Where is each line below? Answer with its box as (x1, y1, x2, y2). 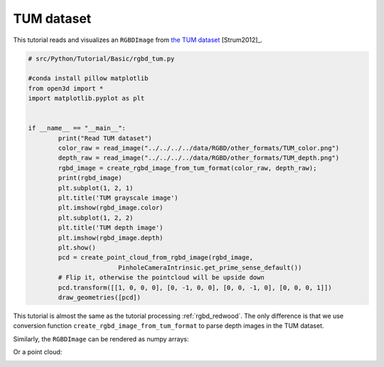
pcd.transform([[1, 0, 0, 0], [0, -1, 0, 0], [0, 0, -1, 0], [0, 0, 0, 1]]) (58, 283, 332, 292)
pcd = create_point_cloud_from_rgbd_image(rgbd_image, (58, 253, 254, 262)
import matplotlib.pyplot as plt (28, 95, 145, 102)
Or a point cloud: (13, 348, 63, 356)
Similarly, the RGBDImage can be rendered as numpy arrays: (13, 334, 189, 343)
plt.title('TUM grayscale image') (58, 194, 178, 202)
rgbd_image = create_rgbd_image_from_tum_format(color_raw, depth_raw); (58, 164, 317, 172)
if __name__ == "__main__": (28, 124, 126, 132)
